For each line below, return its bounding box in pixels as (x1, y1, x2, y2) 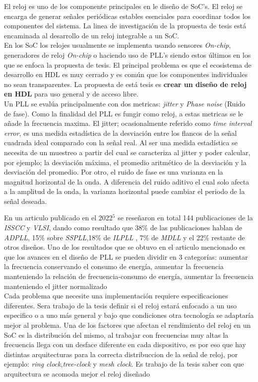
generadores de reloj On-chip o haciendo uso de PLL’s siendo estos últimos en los (4, 49, 251, 60)
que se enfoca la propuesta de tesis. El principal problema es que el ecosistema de (4, 59, 252, 70)
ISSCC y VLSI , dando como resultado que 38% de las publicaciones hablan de (4, 222, 242, 233)
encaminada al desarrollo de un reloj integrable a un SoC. (4, 30, 179, 40)
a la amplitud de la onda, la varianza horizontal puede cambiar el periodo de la (4, 186, 245, 196)
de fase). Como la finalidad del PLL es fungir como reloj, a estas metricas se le (4, 108, 243, 118)
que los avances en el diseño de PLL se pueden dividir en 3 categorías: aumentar (4, 251, 248, 262)
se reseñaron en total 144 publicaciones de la (118, 212, 253, 223)
